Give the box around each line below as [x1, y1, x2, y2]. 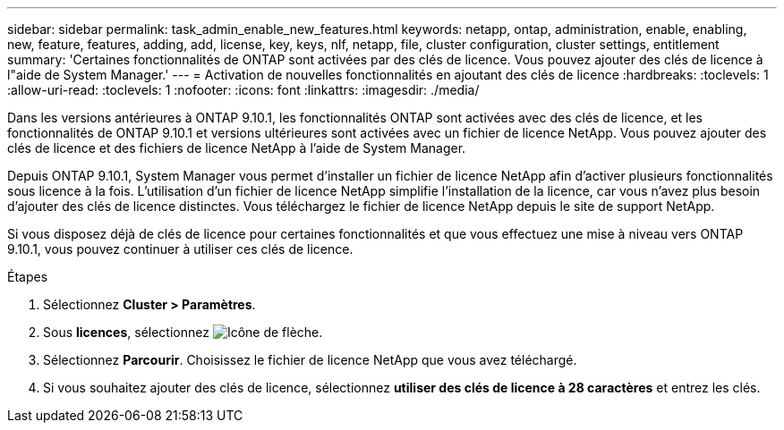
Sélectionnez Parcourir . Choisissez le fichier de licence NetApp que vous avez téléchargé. [43, 352, 577, 367]
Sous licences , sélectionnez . [43, 325, 323, 340]
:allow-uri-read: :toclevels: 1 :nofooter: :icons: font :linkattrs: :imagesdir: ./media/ [7, 82, 480, 97]
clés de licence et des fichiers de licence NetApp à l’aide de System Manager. [7, 140, 466, 156]
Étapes [7, 269, 48, 284]
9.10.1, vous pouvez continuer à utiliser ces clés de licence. [7, 241, 354, 257]
